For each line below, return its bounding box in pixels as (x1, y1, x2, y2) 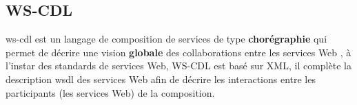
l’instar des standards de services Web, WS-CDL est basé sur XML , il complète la (6, 58, 351, 73)
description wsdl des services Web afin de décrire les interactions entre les (6, 71, 316, 86)
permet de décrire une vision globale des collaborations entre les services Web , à (6, 45, 351, 59)
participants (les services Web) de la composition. (6, 85, 215, 100)
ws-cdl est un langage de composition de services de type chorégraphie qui (6, 32, 327, 46)
